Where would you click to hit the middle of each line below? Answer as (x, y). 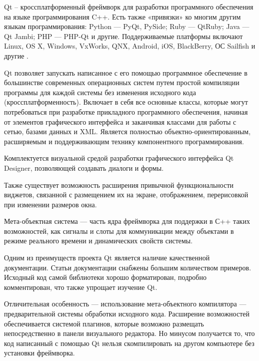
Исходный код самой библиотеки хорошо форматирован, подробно (105, 277)
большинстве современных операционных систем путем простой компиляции (122, 82)
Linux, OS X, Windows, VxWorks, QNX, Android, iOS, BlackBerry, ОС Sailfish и (130, 46)
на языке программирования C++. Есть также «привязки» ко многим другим (122, 16)
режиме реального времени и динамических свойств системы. (98, 241)
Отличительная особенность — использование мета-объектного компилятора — (125, 304)
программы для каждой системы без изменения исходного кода (100, 92)
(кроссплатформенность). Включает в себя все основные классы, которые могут (126, 102)
